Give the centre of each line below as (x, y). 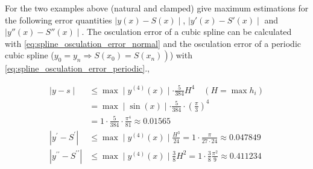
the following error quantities (58, 20)
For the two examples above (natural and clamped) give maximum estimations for (157, 8)
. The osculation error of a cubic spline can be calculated (187, 32)
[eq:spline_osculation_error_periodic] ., (77, 68)
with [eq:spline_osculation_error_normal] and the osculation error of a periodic (153, 43)
